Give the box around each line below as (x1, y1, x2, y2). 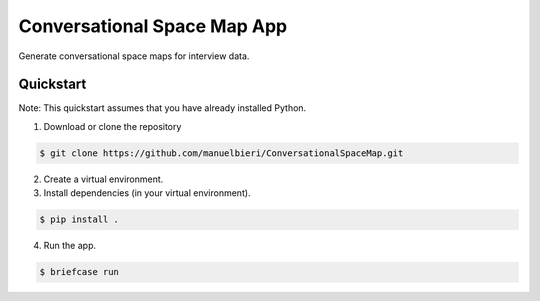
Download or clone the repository (43, 120, 182, 132)
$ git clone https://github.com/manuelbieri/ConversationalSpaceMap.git (39, 147, 404, 159)
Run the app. (43, 240, 97, 252)
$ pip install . (39, 214, 120, 225)
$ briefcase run (39, 266, 120, 278)
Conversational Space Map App (18, 15, 288, 37)
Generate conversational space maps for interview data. (18, 50, 250, 62)
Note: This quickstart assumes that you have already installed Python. (18, 102, 307, 114)
